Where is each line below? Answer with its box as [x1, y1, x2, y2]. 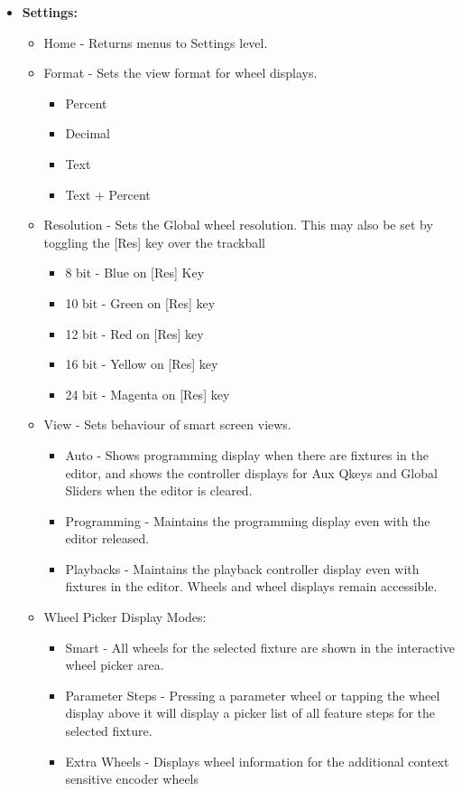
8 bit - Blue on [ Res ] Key [65, 263, 205, 282]
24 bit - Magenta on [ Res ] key [65, 384, 230, 403]
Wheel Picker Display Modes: [43, 607, 207, 626]
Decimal [65, 124, 110, 143]
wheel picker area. [65, 655, 164, 674]
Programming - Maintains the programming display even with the [65, 511, 430, 530]
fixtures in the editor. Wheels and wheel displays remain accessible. [65, 577, 438, 596]
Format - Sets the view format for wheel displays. [43, 63, 318, 82]
